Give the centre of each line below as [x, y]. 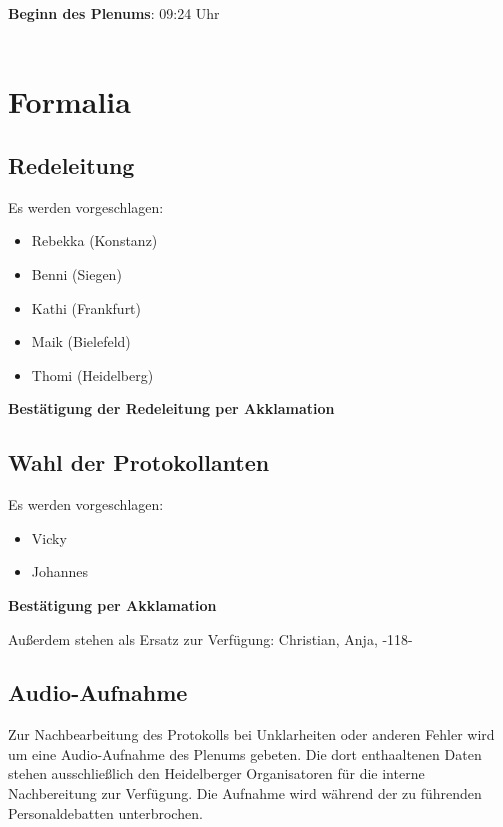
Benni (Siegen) [76, 273]
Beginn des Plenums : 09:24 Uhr [114, 13]
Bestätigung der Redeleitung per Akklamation [171, 408]
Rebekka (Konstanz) [94, 240]
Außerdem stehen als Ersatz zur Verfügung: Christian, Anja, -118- [210, 638]
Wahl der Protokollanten [139, 462]
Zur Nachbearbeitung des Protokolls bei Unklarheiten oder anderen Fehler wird [251, 734]
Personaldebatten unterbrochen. [105, 812]
